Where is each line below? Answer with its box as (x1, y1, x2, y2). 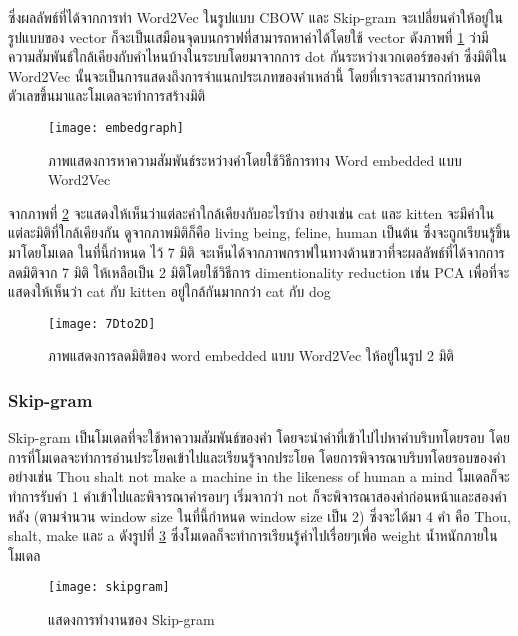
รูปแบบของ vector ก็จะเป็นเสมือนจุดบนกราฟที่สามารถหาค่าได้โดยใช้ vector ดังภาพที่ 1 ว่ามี (8, 26, 489, 47)
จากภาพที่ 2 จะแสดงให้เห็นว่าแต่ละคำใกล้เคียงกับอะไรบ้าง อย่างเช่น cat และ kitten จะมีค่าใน (8, 202, 495, 223)
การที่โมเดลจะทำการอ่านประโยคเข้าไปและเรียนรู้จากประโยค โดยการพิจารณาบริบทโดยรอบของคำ (8, 446, 506, 467)
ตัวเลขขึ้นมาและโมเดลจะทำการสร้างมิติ (8, 85, 206, 106)
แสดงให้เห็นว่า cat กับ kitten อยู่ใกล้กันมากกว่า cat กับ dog (8, 281, 331, 302)
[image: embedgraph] (48, 120, 185, 135)
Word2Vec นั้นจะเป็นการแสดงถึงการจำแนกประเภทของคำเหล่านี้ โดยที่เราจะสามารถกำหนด (8, 65, 481, 86)
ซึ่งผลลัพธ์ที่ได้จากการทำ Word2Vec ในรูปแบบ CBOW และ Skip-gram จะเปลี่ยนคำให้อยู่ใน (8, 7, 503, 27)
